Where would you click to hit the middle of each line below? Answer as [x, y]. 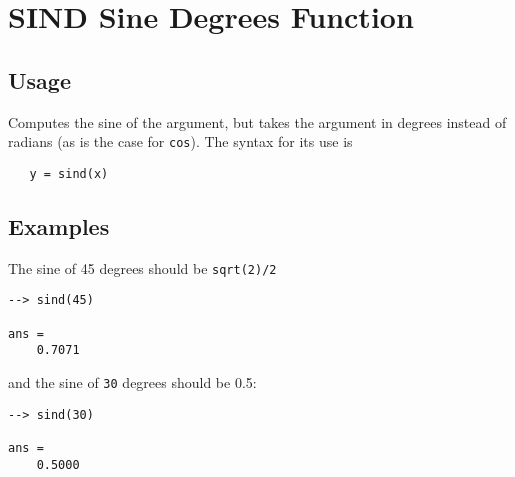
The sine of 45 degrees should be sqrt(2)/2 [142, 267]
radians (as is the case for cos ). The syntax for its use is [180, 141]
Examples [59, 225]
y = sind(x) [69, 173]
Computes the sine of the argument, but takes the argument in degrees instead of [257, 121]
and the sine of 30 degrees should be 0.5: [132, 381]
